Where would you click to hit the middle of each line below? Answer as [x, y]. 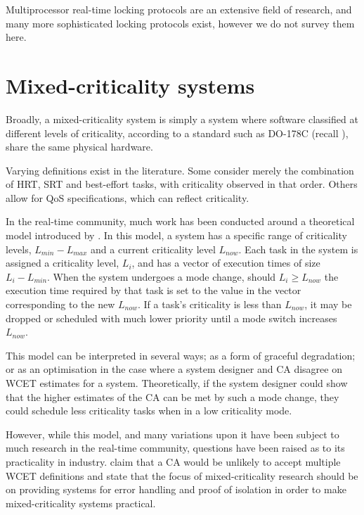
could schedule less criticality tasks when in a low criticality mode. [149, 411]
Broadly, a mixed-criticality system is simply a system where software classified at [182, 119]
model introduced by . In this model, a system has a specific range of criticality [176, 235]
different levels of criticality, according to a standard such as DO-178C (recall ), [177, 133]
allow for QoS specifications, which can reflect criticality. [128, 197]
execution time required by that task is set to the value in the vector [154, 290]
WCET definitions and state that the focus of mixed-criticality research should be [182, 475]
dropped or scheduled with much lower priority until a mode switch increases [171, 318]
